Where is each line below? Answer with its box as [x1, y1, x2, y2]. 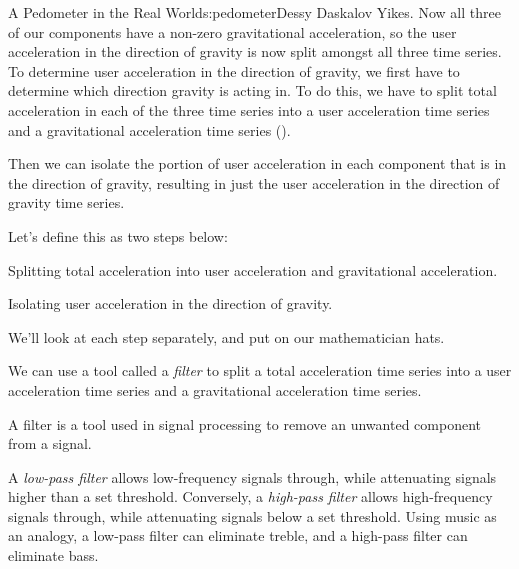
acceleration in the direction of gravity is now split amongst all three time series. [8, 41, 502, 62]
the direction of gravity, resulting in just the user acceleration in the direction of [8, 172, 500, 193]
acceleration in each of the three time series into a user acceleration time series [8, 99, 490, 120]
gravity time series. [8, 192, 125, 213]
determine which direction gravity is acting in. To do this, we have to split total [8, 80, 497, 101]
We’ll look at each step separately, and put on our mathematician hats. [8, 326, 445, 347]
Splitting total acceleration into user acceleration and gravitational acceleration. [8, 259, 498, 280]
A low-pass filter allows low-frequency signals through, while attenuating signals [8, 466, 497, 487]
